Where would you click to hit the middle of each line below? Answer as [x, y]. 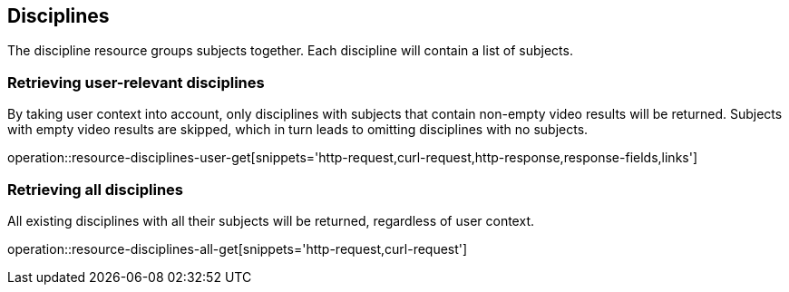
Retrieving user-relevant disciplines [136, 82]
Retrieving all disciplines [96, 189]
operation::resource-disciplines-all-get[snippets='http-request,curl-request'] [238, 248]
